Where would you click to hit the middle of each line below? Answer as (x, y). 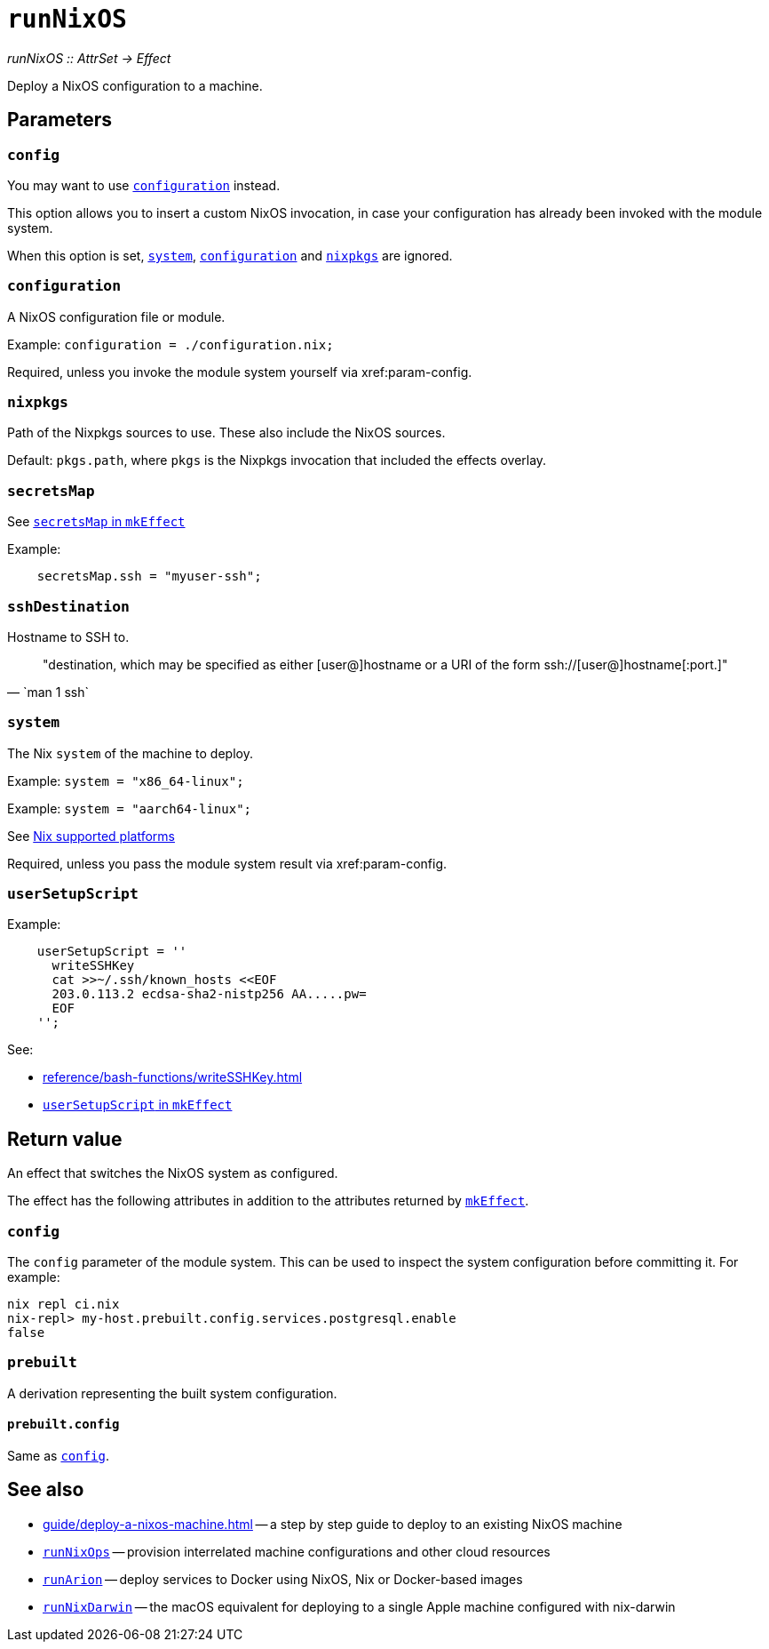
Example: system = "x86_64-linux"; (126, 780)
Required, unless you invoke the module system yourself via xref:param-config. (240, 372)
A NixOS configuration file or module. (116, 316)
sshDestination (68, 606)
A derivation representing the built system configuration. (172, 1393)
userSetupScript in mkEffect (138, 1105)
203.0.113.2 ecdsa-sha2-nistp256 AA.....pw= (209, 994)
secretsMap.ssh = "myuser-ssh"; (149, 576)
